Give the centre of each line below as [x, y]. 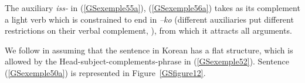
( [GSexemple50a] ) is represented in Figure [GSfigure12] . [105, 72]
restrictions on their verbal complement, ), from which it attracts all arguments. [148, 30]
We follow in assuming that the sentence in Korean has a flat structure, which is [149, 50]
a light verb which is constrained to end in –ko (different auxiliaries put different [149, 19]
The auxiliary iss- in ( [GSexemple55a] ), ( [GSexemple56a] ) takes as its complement [152, 8]
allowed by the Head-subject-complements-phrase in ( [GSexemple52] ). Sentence [147, 61]
